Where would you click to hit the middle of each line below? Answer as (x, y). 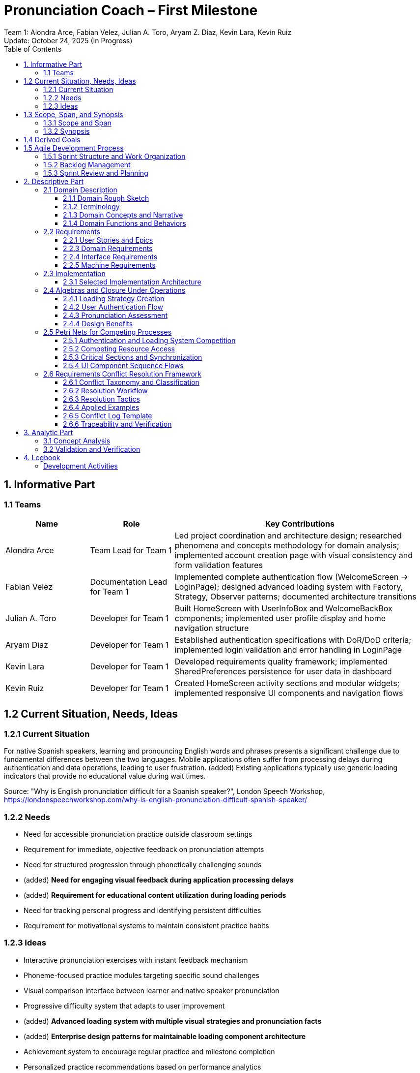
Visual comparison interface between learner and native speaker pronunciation (152, 990)
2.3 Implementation (74, 273)
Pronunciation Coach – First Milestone (131, 10)
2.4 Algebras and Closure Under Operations (114, 290)
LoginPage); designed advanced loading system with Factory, (289, 586)
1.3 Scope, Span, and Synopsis (73, 114)
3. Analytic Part (48, 432)
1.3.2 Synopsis (67, 131)
